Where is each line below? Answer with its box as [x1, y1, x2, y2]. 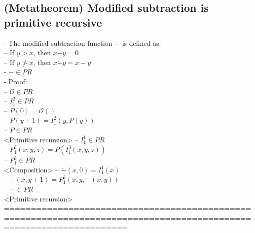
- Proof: [4, 76, 27, 86]
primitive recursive [4, 14, 102, 30]
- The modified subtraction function [4, 37, 112, 48]
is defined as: [122, 37, 161, 48]
